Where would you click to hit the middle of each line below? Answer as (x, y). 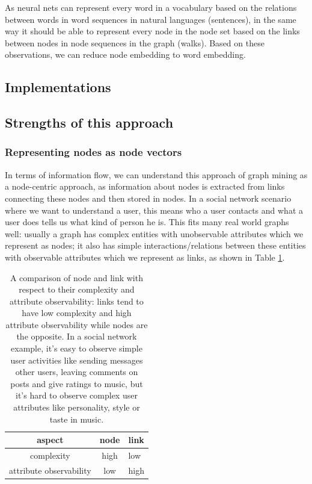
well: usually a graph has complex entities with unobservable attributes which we (154, 233)
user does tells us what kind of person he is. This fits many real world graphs (147, 222)
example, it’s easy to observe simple (77, 348)
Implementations (58, 87)
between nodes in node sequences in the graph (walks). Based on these (135, 42)
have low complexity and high (77, 313)
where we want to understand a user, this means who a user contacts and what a (154, 210)
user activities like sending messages (77, 360)
